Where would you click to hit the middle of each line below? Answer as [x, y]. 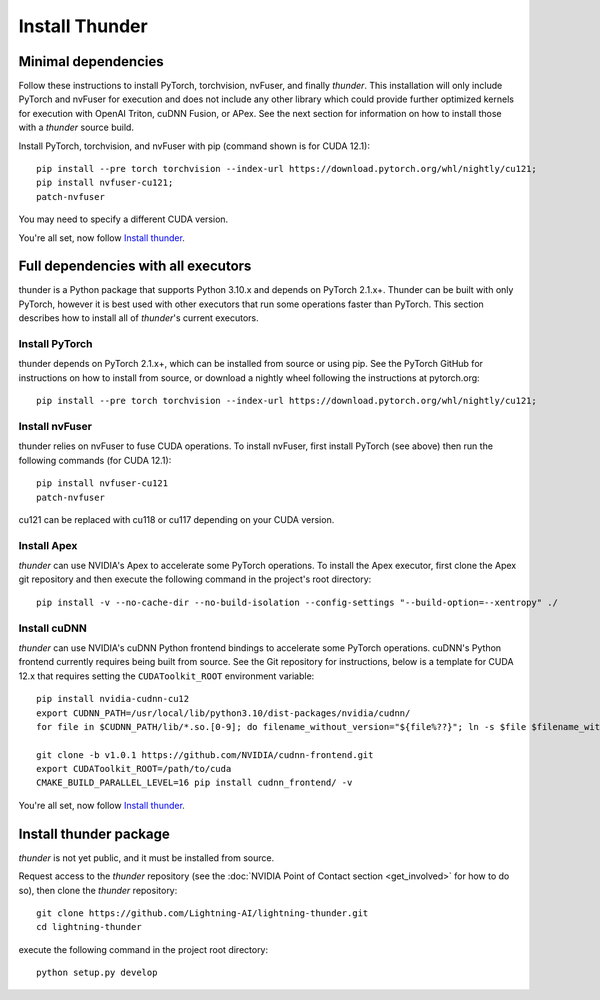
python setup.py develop [97, 973]
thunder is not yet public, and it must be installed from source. [146, 857]
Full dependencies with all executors [135, 266]
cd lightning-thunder [89, 927]
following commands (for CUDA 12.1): [95, 460]
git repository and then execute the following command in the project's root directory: [195, 579]
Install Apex [48, 545]
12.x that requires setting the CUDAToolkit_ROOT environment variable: [166, 676]
